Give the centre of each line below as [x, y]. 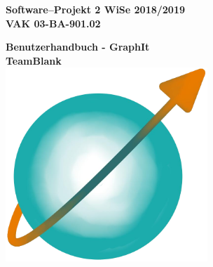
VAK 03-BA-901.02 [53, 23]
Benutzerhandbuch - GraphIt [78, 47]
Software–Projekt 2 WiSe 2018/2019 [96, 9]
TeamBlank [34, 60]
